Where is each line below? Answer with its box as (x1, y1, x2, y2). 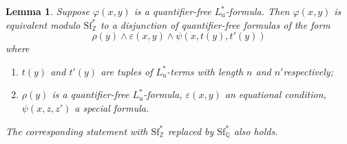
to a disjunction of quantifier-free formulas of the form (100, 17, 330, 32)
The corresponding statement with (6, 123, 148, 138)
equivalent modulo (6, 17, 81, 32)
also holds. (233, 123, 278, 138)
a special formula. (74, 100, 149, 115)
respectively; (283, 64, 333, 78)
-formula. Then (225, 4, 290, 18)
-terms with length (167, 64, 244, 78)
